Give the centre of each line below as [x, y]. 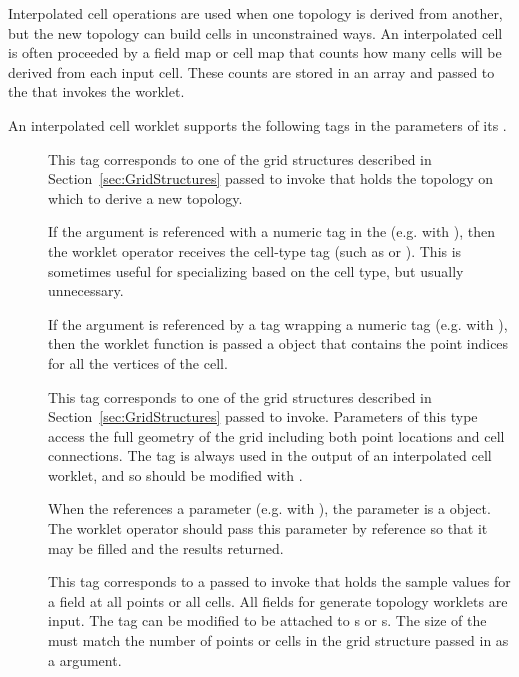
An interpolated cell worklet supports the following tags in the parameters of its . [257, 124]
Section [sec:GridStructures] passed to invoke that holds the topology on [271, 178]
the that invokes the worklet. [96, 91]
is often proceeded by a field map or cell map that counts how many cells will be [255, 52]
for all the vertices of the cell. [138, 362]
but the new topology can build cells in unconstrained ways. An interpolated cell [255, 32]
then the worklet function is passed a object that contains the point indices [278, 343]
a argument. [85, 659]
